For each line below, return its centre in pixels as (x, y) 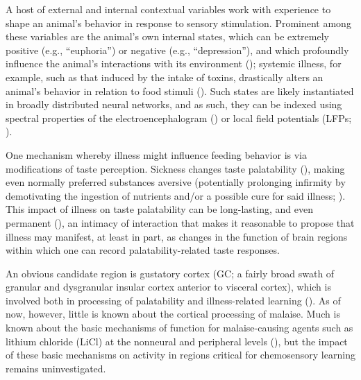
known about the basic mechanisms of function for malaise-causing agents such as (179, 328)
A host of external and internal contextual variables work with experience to (168, 9)
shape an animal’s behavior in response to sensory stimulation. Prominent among (178, 23)
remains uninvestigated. (56, 368)
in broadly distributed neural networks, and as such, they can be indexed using (174, 104)
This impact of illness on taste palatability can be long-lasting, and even (159, 209)
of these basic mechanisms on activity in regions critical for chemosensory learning (180, 355)
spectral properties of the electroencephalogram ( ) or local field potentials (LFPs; (179, 118)
